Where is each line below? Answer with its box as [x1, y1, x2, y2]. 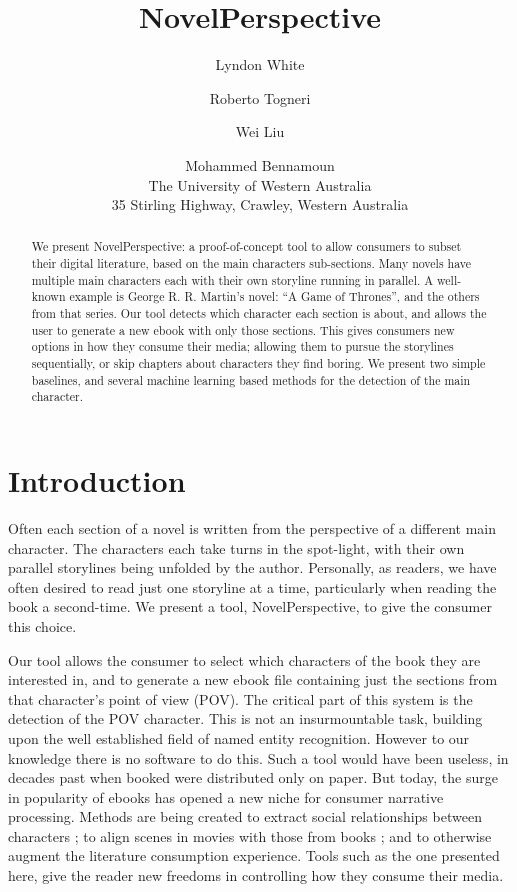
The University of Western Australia [148, 174, 372, 195]
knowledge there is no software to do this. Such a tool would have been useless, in [8, 747, 509, 768]
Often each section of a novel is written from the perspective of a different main [8, 517, 497, 538]
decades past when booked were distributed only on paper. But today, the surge [8, 767, 498, 788]
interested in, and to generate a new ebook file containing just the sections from [8, 669, 498, 690]
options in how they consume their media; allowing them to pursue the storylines [31, 338, 454, 355]
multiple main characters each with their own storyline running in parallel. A [31, 271, 434, 288]
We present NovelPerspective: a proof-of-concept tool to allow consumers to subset [31, 238, 462, 255]
